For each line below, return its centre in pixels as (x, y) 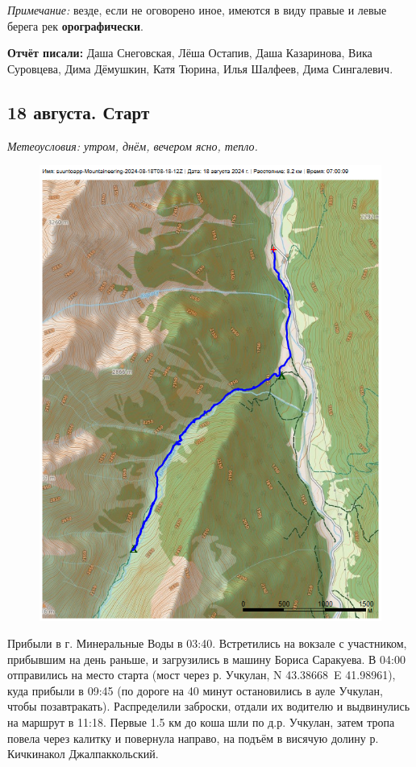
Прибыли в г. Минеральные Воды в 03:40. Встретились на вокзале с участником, (207, 643)
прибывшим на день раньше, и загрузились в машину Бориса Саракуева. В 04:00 (206, 659)
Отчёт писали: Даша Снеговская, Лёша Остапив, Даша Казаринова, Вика (190, 53)
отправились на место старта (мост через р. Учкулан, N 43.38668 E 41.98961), (202, 675)
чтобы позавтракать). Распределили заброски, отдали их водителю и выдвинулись (209, 706)
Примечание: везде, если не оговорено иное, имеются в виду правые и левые (197, 10)
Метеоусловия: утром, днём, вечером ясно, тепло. (133, 145)
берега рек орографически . (75, 25)
